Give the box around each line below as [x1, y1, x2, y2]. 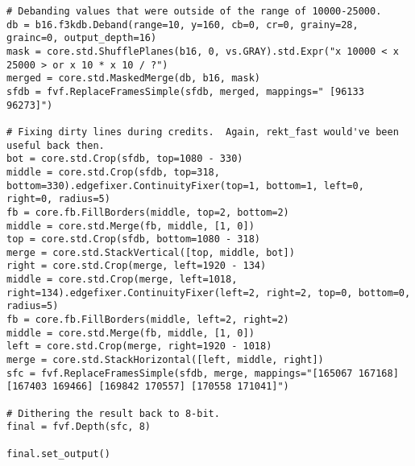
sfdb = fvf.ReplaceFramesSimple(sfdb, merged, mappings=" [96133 [6, 85, 364, 97]
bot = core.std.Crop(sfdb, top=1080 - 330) [6, 153, 243, 165]
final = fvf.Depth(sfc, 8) [6, 421, 151, 433]
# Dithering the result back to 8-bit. [6, 407, 220, 419]
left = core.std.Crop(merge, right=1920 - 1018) [6, 340, 272, 353]
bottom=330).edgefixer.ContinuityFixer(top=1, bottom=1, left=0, [6, 179, 364, 192]
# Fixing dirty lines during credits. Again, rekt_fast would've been [6, 126, 399, 138]
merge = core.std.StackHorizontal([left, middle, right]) [6, 354, 324, 366]
